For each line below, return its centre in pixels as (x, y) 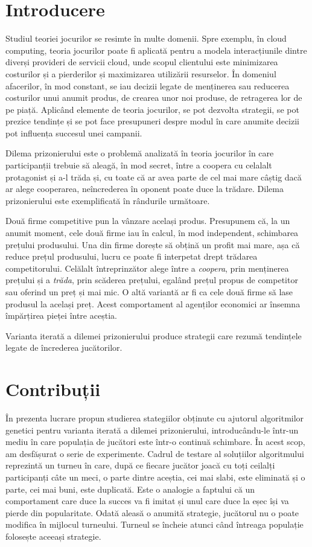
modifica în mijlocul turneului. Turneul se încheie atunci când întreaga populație (154, 524)
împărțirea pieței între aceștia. (61, 315)
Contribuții (53, 389)
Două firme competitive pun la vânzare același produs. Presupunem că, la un (148, 221)
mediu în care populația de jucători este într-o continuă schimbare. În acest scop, (155, 442)
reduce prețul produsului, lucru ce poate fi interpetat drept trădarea (132, 256)
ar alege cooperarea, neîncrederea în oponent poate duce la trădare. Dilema (145, 189)
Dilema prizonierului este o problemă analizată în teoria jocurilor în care (140, 153)
